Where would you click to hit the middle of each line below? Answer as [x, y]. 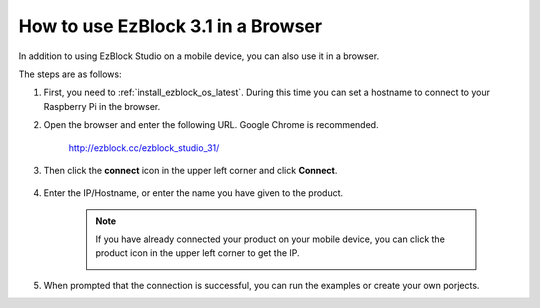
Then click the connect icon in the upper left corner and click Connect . [190, 170]
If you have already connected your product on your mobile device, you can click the [270, 239]
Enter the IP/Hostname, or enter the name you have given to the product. [193, 193]
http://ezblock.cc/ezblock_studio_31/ [144, 147]
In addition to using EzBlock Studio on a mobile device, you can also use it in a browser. [199, 56]
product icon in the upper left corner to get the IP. [197, 253]
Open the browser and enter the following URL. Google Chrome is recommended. [211, 125]
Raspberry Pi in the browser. [102, 106]
